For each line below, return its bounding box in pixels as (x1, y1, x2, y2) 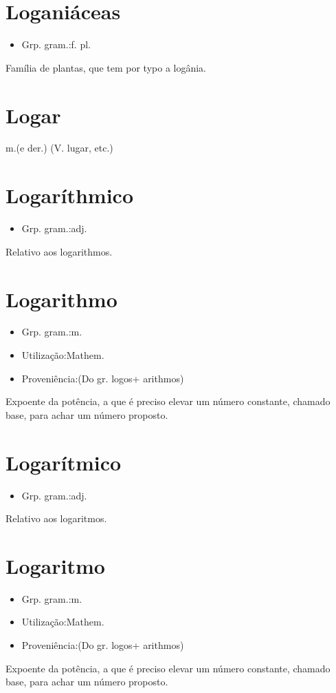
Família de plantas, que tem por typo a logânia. (5, 60, 206, 74)
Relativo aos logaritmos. (5, 511, 107, 526)
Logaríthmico (5, 181, 134, 209)
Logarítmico (5, 448, 122, 476)
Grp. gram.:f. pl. (21, 37, 91, 52)
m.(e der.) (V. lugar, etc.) (5, 141, 113, 155)
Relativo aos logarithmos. (5, 244, 113, 258)
